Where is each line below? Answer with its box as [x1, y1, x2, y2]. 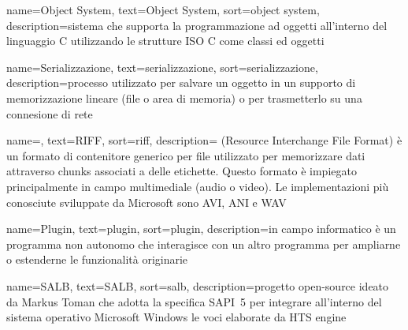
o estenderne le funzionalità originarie [6, 251, 188, 268]
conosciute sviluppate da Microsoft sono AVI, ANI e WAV [6, 193, 287, 210]
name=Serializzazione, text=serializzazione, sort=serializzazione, [6, 58, 318, 75]
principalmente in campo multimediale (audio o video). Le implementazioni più [6, 178, 389, 194]
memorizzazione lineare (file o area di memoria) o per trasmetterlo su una [6, 89, 362, 106]
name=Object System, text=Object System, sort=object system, [6, 2, 320, 17]
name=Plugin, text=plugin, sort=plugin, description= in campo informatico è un [6, 220, 396, 237]
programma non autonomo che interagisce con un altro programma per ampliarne [6, 235, 401, 252]
